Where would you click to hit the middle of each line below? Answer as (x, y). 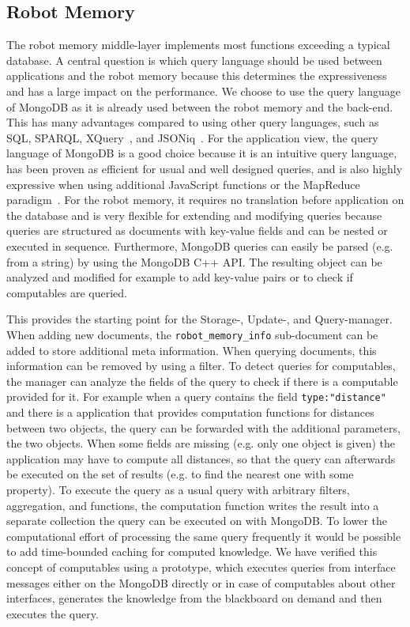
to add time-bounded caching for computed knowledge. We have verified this (192, 551)
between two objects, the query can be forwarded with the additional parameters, (203, 427)
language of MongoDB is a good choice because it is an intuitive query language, (202, 153)
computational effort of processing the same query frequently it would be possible (204, 536)
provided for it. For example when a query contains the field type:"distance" (196, 397)
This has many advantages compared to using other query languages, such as (193, 122)
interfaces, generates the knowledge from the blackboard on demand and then (194, 598)
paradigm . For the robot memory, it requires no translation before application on (205, 200)
